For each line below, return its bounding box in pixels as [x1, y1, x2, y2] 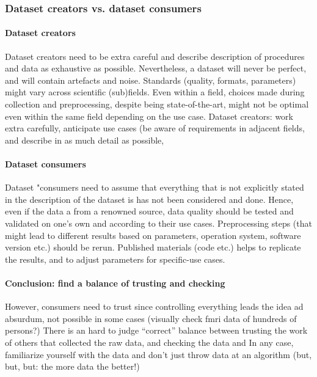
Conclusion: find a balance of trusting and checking [5, 276, 225, 289]
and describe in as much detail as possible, [5, 133, 164, 146]
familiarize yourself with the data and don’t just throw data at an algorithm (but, [5, 348, 312, 361]
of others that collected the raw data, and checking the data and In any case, [5, 335, 294, 348]
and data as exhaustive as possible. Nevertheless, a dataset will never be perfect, [5, 62, 307, 75]
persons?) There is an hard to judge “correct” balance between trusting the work [5, 324, 308, 337]
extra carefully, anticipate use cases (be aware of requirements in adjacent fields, [5, 122, 305, 134]
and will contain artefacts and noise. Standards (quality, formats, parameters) [5, 73, 296, 86]
